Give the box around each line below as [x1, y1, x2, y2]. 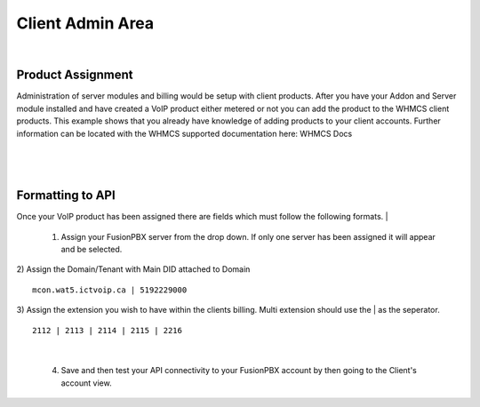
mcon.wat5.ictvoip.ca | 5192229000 [32, 284, 188, 295]
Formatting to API [16, 188, 116, 203]
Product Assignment [16, 68, 133, 83]
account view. [60, 378, 112, 388]
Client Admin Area [16, 13, 155, 33]
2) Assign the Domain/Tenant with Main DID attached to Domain [16, 264, 251, 275]
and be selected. [60, 244, 123, 255]
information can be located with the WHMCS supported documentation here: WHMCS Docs [16, 128, 353, 139]
